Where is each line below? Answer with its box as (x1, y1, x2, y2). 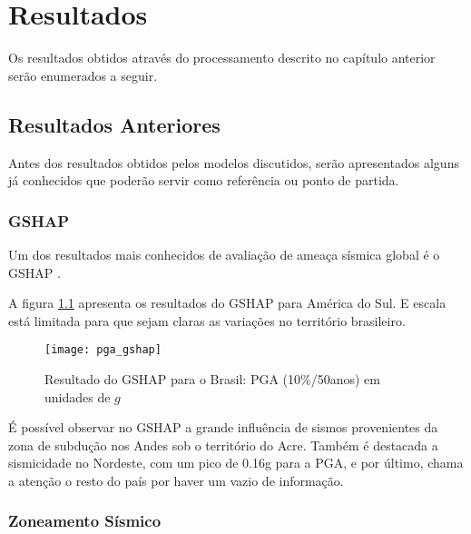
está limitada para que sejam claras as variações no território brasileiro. (8, 311, 406, 330)
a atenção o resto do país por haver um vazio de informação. (8, 470, 344, 489)
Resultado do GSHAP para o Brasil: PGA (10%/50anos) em (44, 369, 380, 388)
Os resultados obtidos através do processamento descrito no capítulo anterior (8, 48, 436, 67)
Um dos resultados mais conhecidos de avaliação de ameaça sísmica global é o (8, 244, 440, 263)
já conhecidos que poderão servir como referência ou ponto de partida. (8, 171, 399, 190)
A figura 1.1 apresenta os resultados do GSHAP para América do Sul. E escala (8, 293, 446, 312)
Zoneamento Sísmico (8, 509, 162, 532)
